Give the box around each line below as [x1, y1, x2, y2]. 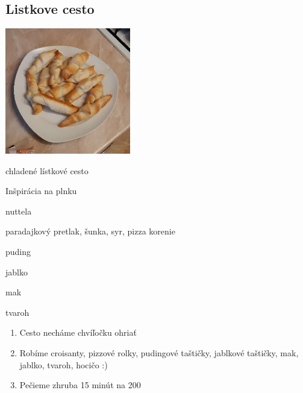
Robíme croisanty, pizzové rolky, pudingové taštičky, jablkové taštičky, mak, [19, 347, 299, 359]
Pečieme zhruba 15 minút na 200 [19, 379, 141, 391]
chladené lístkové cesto [5, 164, 89, 177]
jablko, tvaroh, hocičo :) [19, 358, 108, 371]
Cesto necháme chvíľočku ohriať [19, 326, 137, 339]
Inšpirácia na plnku [5, 184, 77, 197]
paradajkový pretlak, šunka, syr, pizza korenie [5, 225, 175, 237]
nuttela [5, 204, 32, 217]
